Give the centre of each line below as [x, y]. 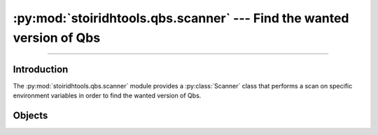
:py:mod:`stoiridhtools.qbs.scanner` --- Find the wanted [181, 18]
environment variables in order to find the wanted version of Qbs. [107, 96]
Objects [30, 116]
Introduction [41, 69]
